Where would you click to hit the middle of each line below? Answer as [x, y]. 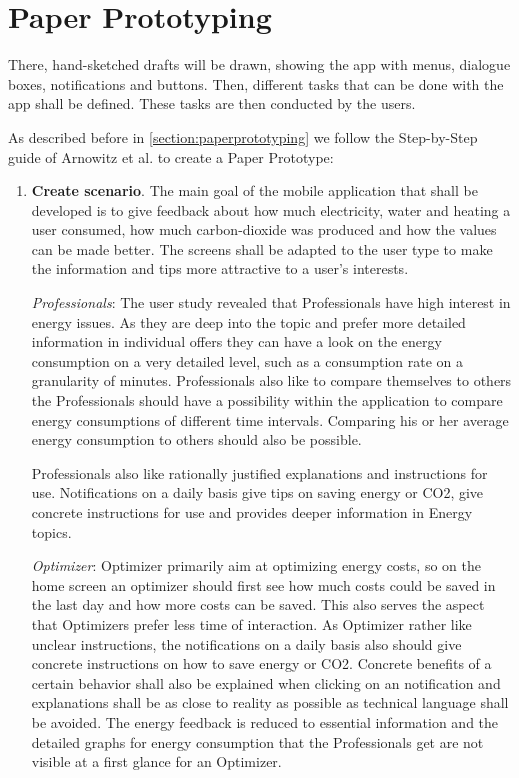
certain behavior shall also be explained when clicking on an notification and [266, 682]
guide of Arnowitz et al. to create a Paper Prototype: [171, 156]
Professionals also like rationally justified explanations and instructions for [259, 472]
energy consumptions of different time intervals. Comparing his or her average [270, 419]
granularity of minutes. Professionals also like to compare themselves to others [271, 380]
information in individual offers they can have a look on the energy [236, 341]
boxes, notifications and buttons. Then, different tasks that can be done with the [256, 83]
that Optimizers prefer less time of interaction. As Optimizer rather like [251, 623]
